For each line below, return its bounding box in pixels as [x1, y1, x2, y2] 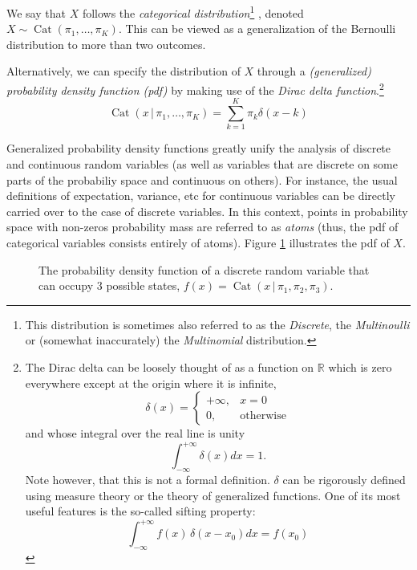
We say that [6, 4, 66, 21]
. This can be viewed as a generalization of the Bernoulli [118, 20, 396, 37]
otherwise [240, 409, 286, 421]
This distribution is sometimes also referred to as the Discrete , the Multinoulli [25, 316, 410, 332]
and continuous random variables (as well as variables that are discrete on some [6, 156, 398, 172]
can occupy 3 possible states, [38, 277, 180, 294]
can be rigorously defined [282, 471, 406, 488]
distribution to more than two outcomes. [6, 35, 206, 52]
